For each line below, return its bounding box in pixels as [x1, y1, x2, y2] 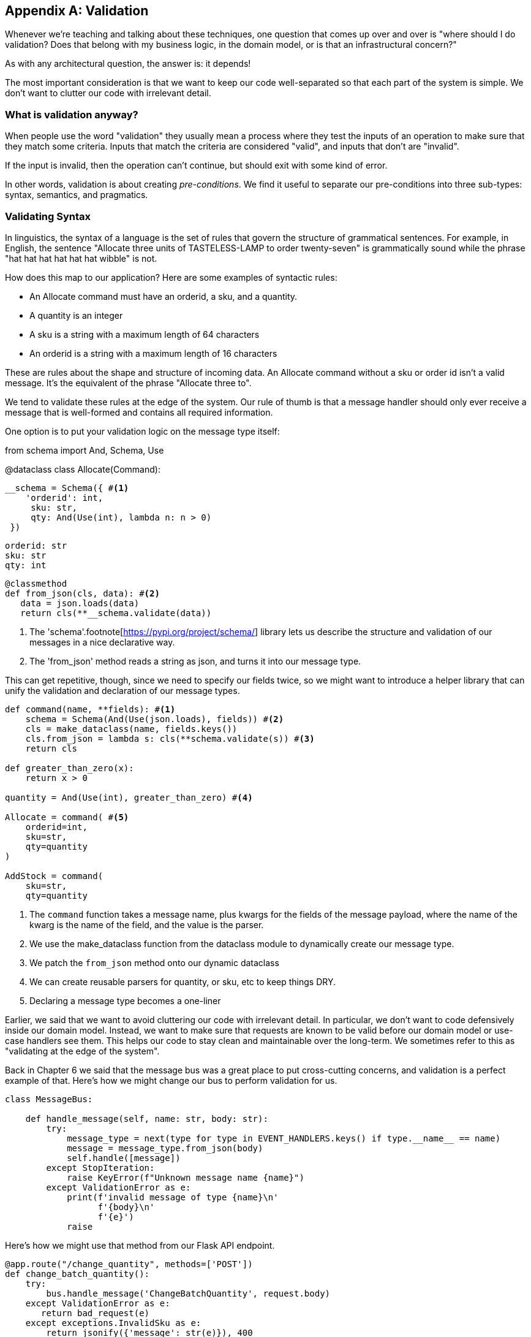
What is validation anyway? [5, 108, 138, 121]
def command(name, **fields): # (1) [5, 704, 176, 714]
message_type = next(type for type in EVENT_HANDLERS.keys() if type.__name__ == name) [67, 1133, 501, 1143]
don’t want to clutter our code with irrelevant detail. [5, 88, 211, 99]
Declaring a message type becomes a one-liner [29, 995, 221, 1006]
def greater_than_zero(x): [5, 763, 134, 773]
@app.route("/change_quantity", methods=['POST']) [5, 1259, 253, 1269]
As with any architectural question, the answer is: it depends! [5, 58, 251, 69]
